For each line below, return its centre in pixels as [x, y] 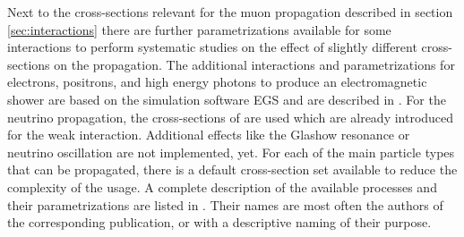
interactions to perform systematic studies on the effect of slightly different [212, 47]
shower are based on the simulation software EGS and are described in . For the [227, 99]
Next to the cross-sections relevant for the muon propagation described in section [230, 12]
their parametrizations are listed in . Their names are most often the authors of [225, 204]
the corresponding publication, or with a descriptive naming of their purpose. [219, 222]
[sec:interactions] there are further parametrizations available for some [199, 29]
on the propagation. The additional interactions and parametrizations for [254, 64]
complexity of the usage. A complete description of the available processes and [222, 186]
